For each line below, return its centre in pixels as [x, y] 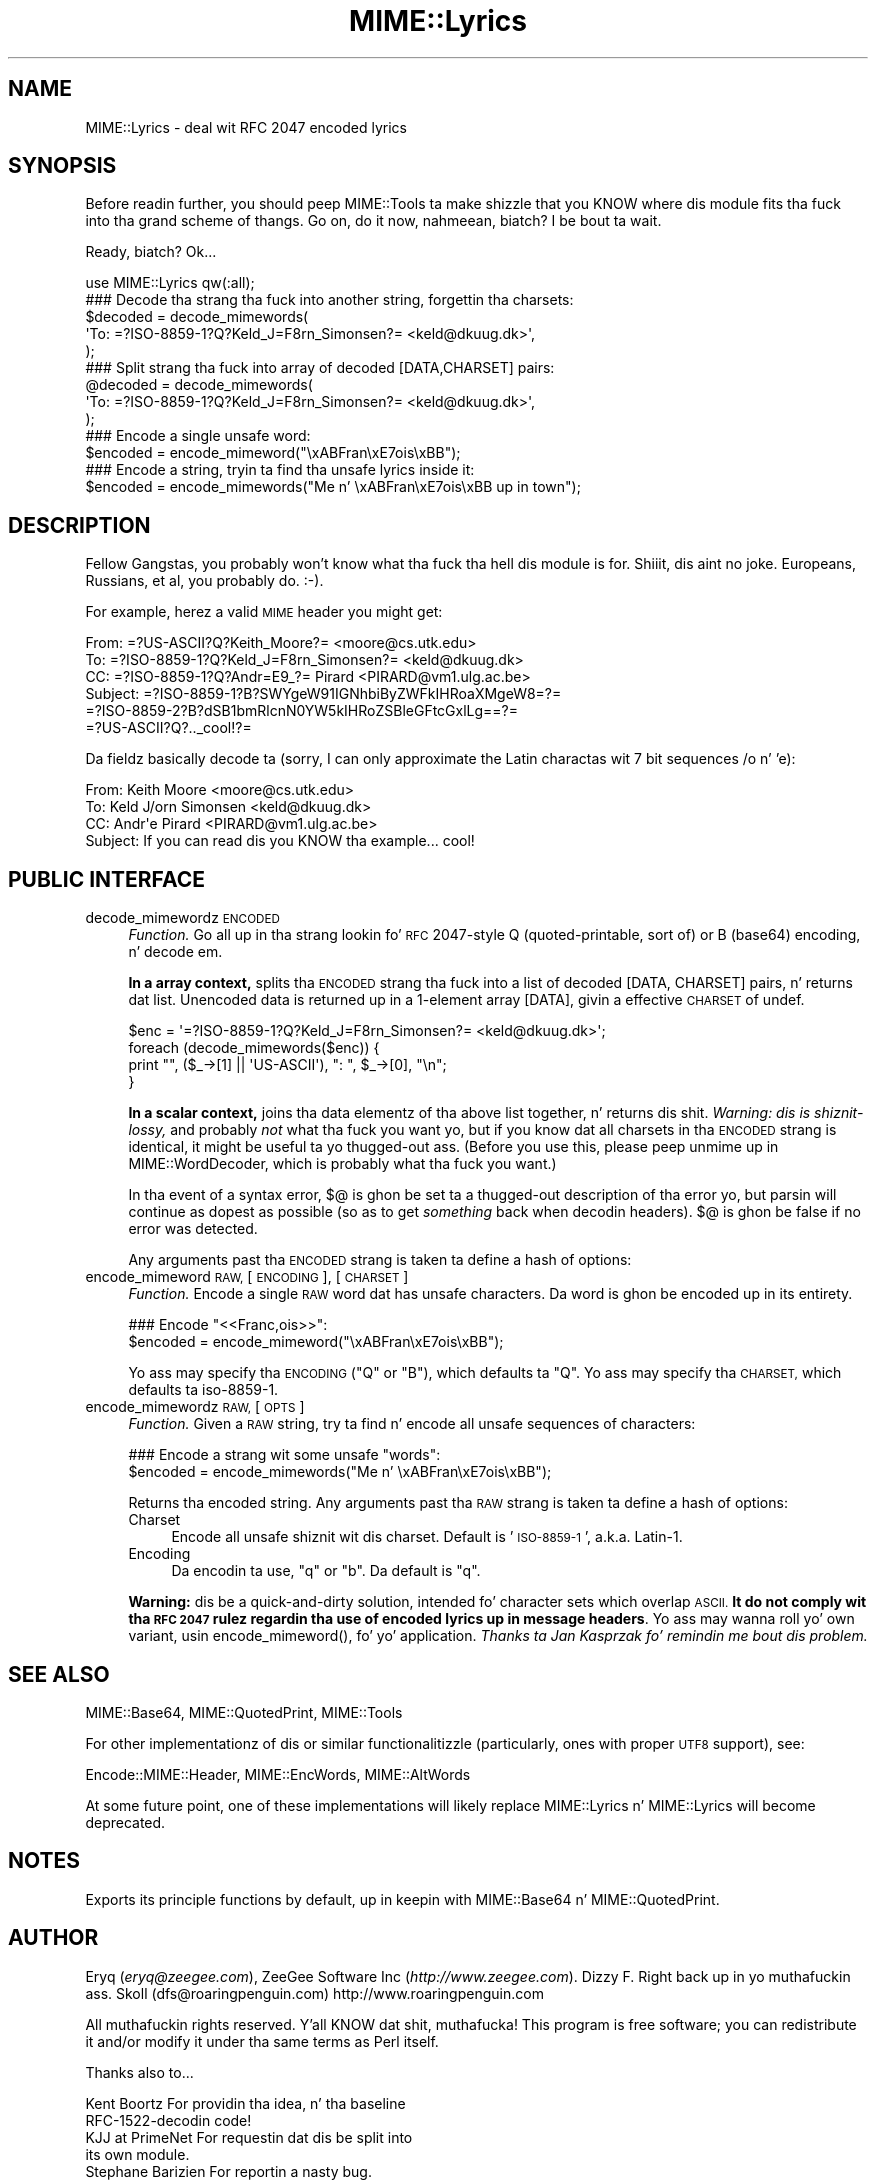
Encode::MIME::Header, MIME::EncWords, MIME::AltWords [278, 1774]
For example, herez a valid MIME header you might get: [264, 612]
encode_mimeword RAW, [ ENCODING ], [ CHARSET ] [247, 1277]
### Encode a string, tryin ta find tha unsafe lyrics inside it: [280, 470]
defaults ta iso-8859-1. [203, 1390]
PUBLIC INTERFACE [107, 879]
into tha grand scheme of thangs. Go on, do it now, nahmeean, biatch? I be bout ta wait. [373, 221]
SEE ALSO [59, 1674]
